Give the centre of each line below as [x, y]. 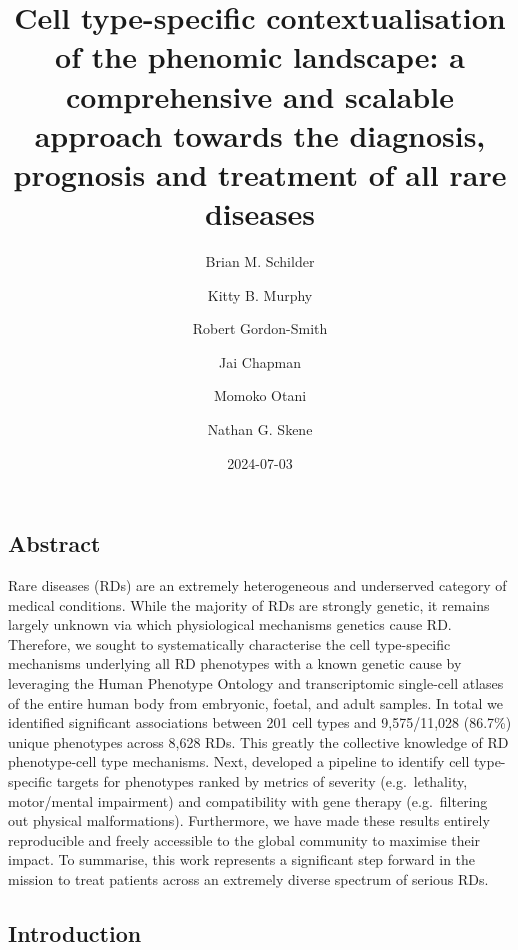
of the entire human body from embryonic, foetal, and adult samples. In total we [255, 702]
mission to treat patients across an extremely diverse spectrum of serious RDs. [248, 878]
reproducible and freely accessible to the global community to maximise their [244, 839]
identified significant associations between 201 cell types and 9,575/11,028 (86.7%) [260, 722]
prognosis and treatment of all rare [260, 173]
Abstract [54, 543]
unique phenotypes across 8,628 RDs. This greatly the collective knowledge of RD [258, 741]
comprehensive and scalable [260, 95]
